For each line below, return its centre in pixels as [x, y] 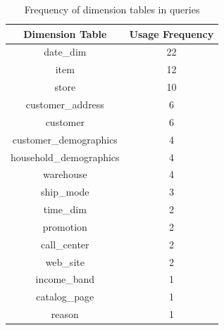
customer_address [65, 104]
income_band [65, 279]
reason [65, 314]
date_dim [65, 52]
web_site [65, 261]
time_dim [65, 209]
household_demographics [65, 157]
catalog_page [65, 297]
